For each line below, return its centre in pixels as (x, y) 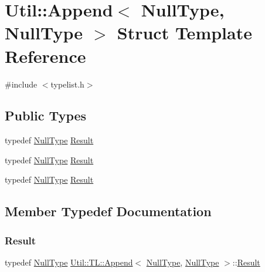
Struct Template (184, 33)
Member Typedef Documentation (108, 211)
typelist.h (67, 84)
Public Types (46, 115)
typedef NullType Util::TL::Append (69, 262)
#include (21, 84)
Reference (45, 56)
